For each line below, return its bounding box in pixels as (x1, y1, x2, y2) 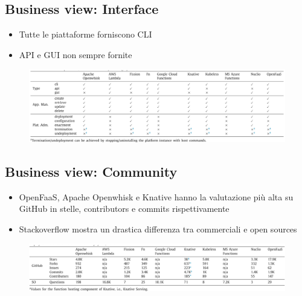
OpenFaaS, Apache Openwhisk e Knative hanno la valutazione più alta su (19, 190, 294, 203)
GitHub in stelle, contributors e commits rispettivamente (19, 202, 230, 215)
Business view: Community (5, 162, 178, 180)
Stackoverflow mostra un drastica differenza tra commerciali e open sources (19, 222, 297, 235)
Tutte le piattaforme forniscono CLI (19, 28, 152, 41)
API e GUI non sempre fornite (19, 48, 132, 61)
